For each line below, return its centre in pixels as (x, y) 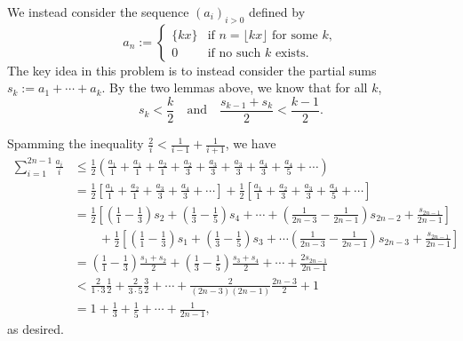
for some (295, 35)
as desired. (36, 328)
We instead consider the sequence (98, 12)
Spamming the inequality (76, 143)
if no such (234, 53)
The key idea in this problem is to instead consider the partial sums (192, 70)
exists (290, 53)
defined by (277, 12)
